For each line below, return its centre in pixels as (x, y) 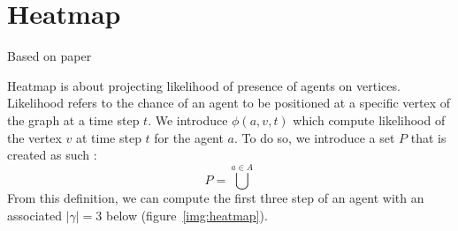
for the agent (189, 137)
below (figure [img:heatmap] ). (187, 216)
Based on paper (50, 56)
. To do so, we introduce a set (315, 137)
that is (428, 137)
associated (34, 216)
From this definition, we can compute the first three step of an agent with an (216, 198)
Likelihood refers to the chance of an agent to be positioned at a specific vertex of (229, 103)
